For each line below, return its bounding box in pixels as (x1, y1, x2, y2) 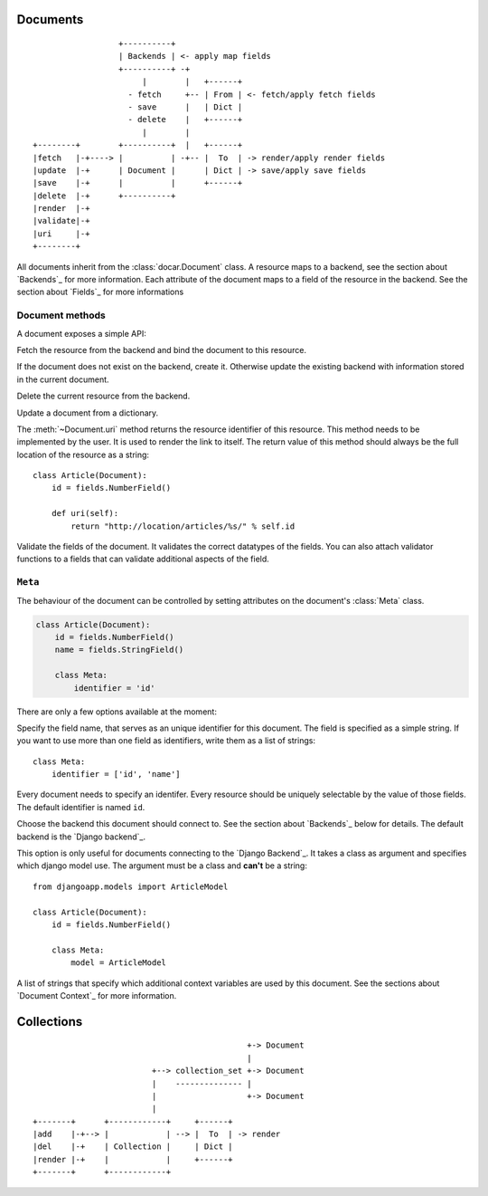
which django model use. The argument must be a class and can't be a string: (16, 860, 307, 871)
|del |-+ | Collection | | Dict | (33, 1142, 234, 1152)
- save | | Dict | (127, 101, 243, 112)
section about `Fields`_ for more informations (16, 286, 184, 298)
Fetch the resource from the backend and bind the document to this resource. (16, 344, 307, 355)
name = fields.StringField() (54, 645, 184, 655)
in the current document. (16, 374, 109, 385)
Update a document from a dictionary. (16, 407, 159, 418)
